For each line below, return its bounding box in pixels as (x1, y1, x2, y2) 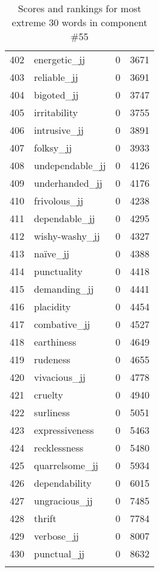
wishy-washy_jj (34, 229, 100, 243)
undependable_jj (34, 158, 106, 172)
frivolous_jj (34, 194, 84, 208)
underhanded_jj (34, 176, 103, 190)
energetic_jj (34, 52, 86, 66)
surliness (34, 405, 70, 419)
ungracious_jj (34, 494, 93, 507)
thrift (34, 511, 56, 525)
